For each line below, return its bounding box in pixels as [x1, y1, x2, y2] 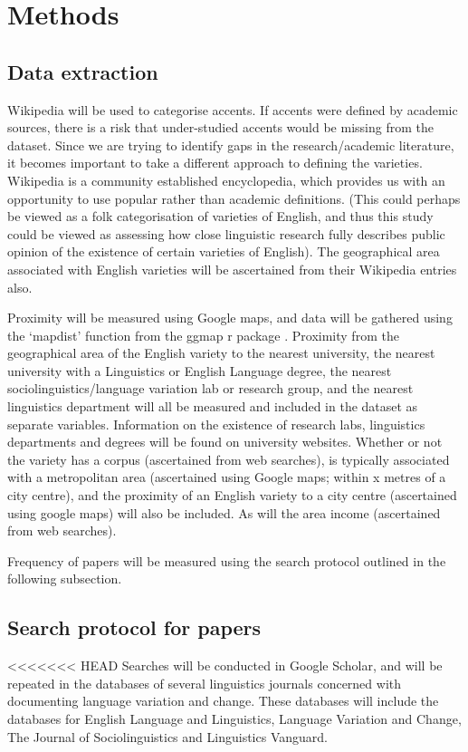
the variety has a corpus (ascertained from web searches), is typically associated [7, 449, 450, 468]
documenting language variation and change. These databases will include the [7, 691, 439, 710]
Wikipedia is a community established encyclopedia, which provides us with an [7, 170, 445, 189]
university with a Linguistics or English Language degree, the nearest [7, 361, 392, 380]
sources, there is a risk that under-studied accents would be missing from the [7, 118, 434, 137]
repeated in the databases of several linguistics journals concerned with [7, 673, 402, 692]
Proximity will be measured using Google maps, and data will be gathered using [7, 308, 453, 327]
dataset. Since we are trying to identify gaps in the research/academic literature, [7, 135, 454, 154]
